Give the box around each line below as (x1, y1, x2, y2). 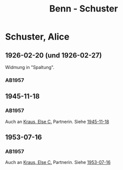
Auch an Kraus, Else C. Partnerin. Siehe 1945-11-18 (5, 118, 110, 124)
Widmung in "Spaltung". (5, 64, 55, 70)
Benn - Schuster (49, 3, 118, 14)
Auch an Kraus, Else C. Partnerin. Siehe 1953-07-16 (5, 159, 111, 165)
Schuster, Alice (5, 31, 70, 42)
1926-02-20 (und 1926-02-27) (5, 51, 102, 59)
